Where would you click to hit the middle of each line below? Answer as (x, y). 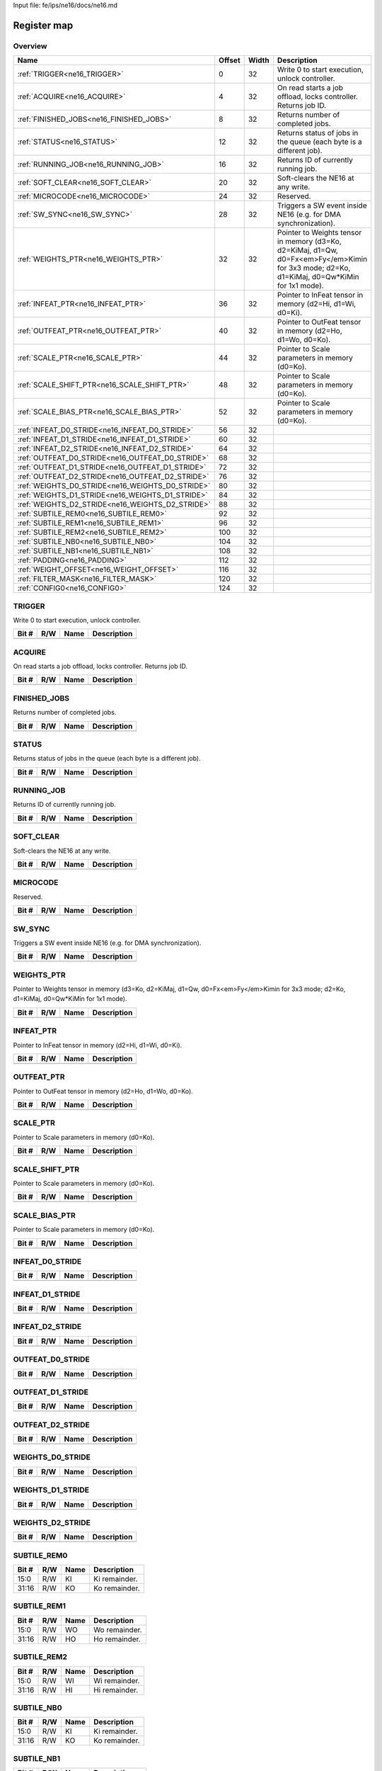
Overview (30, 46)
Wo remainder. (117, 1629)
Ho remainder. (117, 1639)
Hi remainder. (116, 1690)
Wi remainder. (116, 1680)
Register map (43, 25)
